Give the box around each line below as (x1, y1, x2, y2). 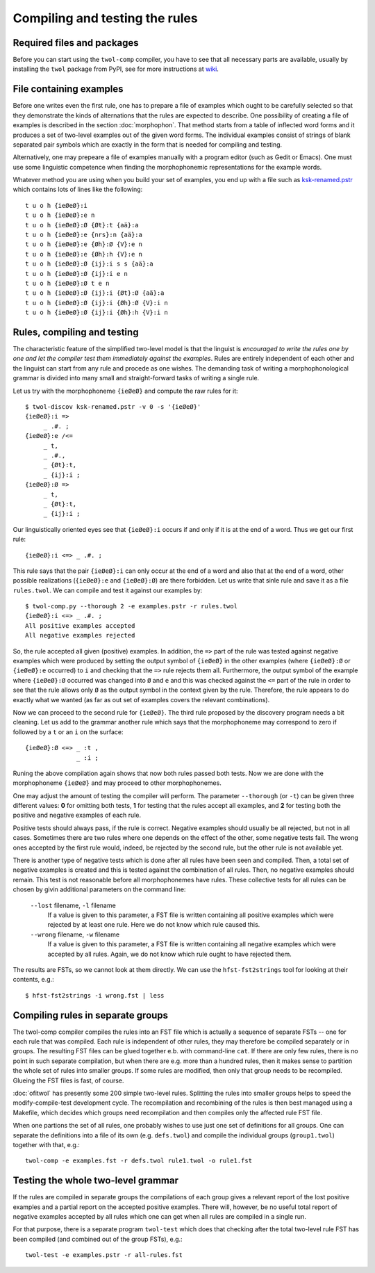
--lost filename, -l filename (30, 901, 116, 909)
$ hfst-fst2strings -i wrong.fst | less (25, 991, 165, 999)
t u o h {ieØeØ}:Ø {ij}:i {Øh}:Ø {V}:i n (25, 299, 168, 307)
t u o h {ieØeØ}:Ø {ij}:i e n (25, 270, 128, 277)
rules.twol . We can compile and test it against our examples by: (12, 586, 203, 594)
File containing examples (12, 83, 124, 95)
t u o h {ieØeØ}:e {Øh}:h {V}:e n (25, 250, 142, 258)
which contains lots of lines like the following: (12, 185, 143, 194)
